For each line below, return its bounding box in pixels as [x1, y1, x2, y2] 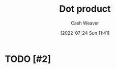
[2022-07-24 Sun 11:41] [60, 30, 110, 36]
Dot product [59, 3, 111, 15]
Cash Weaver [71, 20, 99, 26]
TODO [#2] [5, 53, 51, 64]
